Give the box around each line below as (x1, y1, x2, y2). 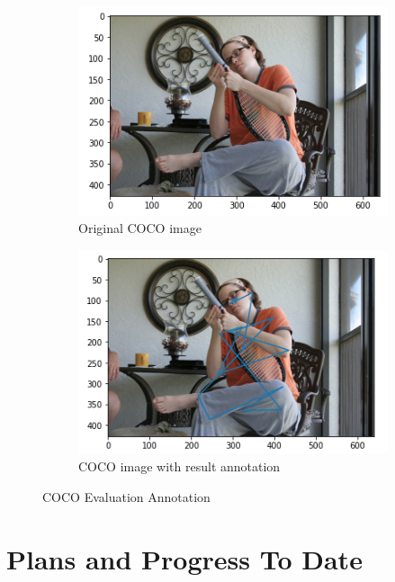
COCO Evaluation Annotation (42, 488, 211, 506)
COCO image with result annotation (78, 457, 281, 476)
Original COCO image (78, 219, 202, 237)
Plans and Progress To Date (6, 540, 363, 577)
